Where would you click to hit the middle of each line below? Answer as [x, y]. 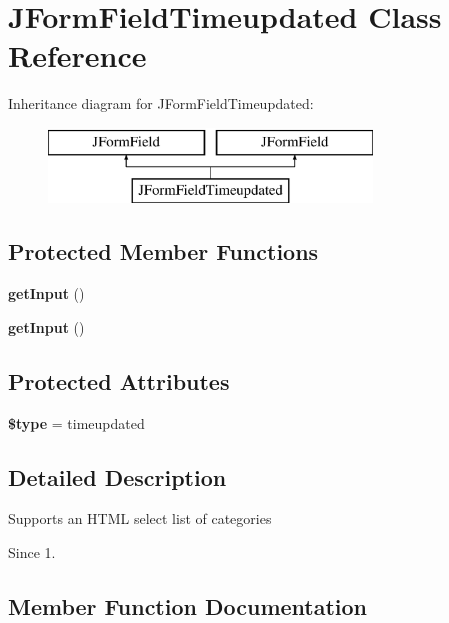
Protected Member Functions [163, 251]
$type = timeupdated [76, 422]
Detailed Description [117, 476]
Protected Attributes [119, 380]
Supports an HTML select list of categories [140, 518]
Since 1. [32, 552]
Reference [77, 55]
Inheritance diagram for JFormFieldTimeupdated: [161, 103]
